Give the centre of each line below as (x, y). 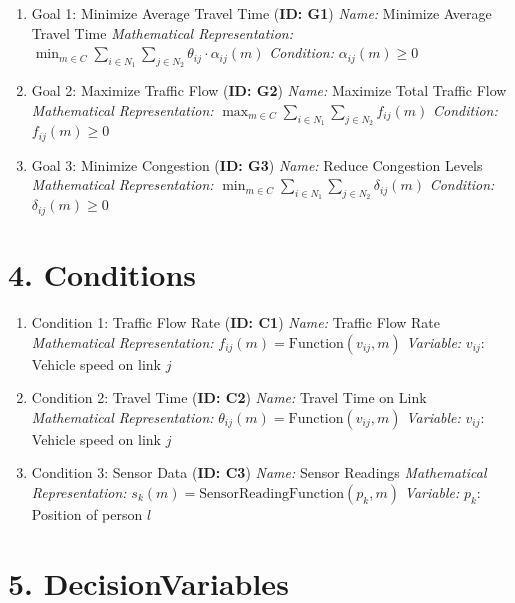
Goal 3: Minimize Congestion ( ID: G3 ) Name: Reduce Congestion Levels (257, 164)
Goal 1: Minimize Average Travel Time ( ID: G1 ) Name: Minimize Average (261, 13)
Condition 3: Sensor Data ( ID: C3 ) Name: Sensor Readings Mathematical (259, 472)
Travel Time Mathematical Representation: (162, 32)
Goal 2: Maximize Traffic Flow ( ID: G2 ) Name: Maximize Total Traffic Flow (269, 90)
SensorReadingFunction (272, 493)
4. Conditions (102, 274)
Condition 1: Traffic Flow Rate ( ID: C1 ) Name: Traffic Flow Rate (236, 322)
